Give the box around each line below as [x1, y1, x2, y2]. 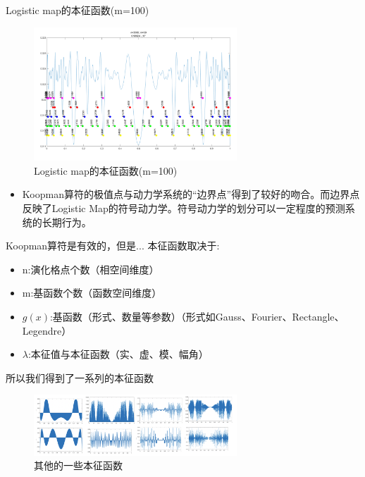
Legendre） [22, 323, 72, 337]
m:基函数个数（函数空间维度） [22, 285, 162, 300]
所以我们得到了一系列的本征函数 [6, 370, 154, 385]
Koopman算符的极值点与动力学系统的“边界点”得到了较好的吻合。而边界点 [22, 187, 360, 202]
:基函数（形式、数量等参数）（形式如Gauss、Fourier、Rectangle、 [49, 309, 345, 323]
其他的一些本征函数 [34, 458, 123, 473]
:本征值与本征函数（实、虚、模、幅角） [27, 347, 209, 361]
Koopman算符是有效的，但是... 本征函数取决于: [6, 238, 220, 253]
